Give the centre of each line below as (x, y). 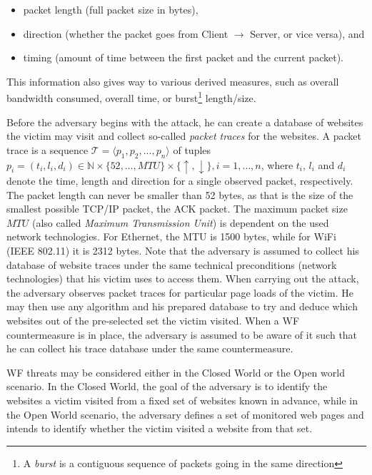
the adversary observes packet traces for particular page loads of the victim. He (180, 292)
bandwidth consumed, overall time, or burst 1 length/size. (131, 97)
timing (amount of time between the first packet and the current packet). (183, 57)
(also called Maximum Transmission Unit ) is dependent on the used (181, 222)
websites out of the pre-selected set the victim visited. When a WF (153, 320)
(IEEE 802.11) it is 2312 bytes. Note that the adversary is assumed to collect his (183, 250)
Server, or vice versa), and (307, 33)
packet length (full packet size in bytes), (111, 9)
